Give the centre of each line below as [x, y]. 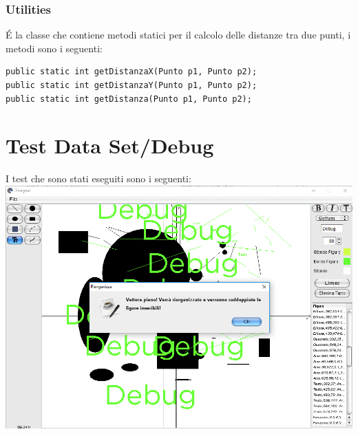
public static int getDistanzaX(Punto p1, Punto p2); [131, 72]
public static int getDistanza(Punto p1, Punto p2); [129, 99]
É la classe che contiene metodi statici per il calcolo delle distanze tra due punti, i [178, 35]
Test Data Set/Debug [110, 145]
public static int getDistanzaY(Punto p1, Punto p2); [131, 85]
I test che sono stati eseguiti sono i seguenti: [98, 178]
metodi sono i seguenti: [54, 48]
